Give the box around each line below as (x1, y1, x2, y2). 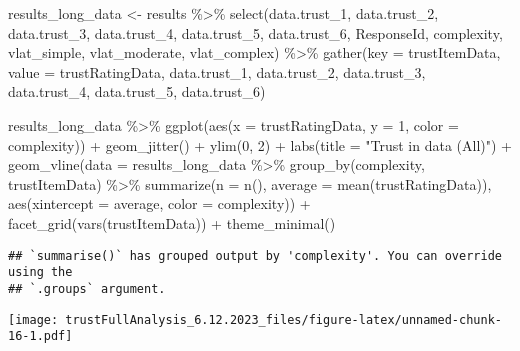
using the (8, 265, 73, 280)
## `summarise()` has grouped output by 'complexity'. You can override (8, 248, 502, 263)
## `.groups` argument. (8, 281, 166, 296)
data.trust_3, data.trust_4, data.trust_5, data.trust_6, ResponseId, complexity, (8, 22, 503, 43)
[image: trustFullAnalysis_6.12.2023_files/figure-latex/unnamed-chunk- (8, 312, 502, 327)
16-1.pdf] (8, 329, 73, 344)
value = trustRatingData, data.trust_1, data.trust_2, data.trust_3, (8, 61, 426, 82)
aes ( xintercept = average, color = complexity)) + (8, 193, 311, 214)
